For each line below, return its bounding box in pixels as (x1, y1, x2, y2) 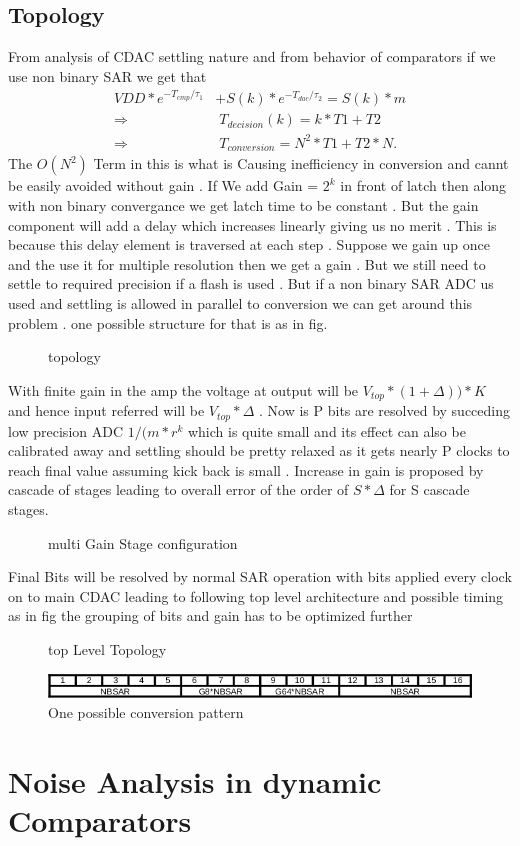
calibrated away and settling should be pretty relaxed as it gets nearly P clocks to (8, 440, 510, 461)
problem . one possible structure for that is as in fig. (8, 312, 328, 333)
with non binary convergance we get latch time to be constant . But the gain (8, 194, 479, 215)
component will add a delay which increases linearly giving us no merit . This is (8, 214, 497, 235)
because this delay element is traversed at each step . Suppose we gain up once (8, 234, 490, 255)
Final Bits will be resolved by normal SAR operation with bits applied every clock (8, 566, 512, 587)
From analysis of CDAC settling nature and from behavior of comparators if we (8, 46, 496, 67)
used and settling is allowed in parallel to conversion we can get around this (8, 292, 473, 313)
